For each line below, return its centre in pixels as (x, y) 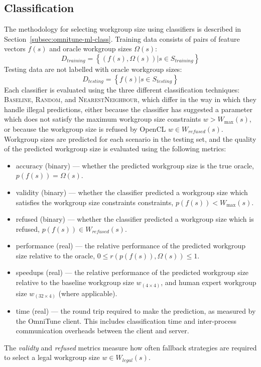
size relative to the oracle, (55, 255)
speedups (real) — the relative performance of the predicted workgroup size (132, 272)
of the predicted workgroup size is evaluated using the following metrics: (115, 149)
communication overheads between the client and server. (102, 331)
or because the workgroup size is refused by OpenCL (85, 128)
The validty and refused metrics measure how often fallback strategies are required (130, 347)
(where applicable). (88, 293)
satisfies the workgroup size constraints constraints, (95, 202)
